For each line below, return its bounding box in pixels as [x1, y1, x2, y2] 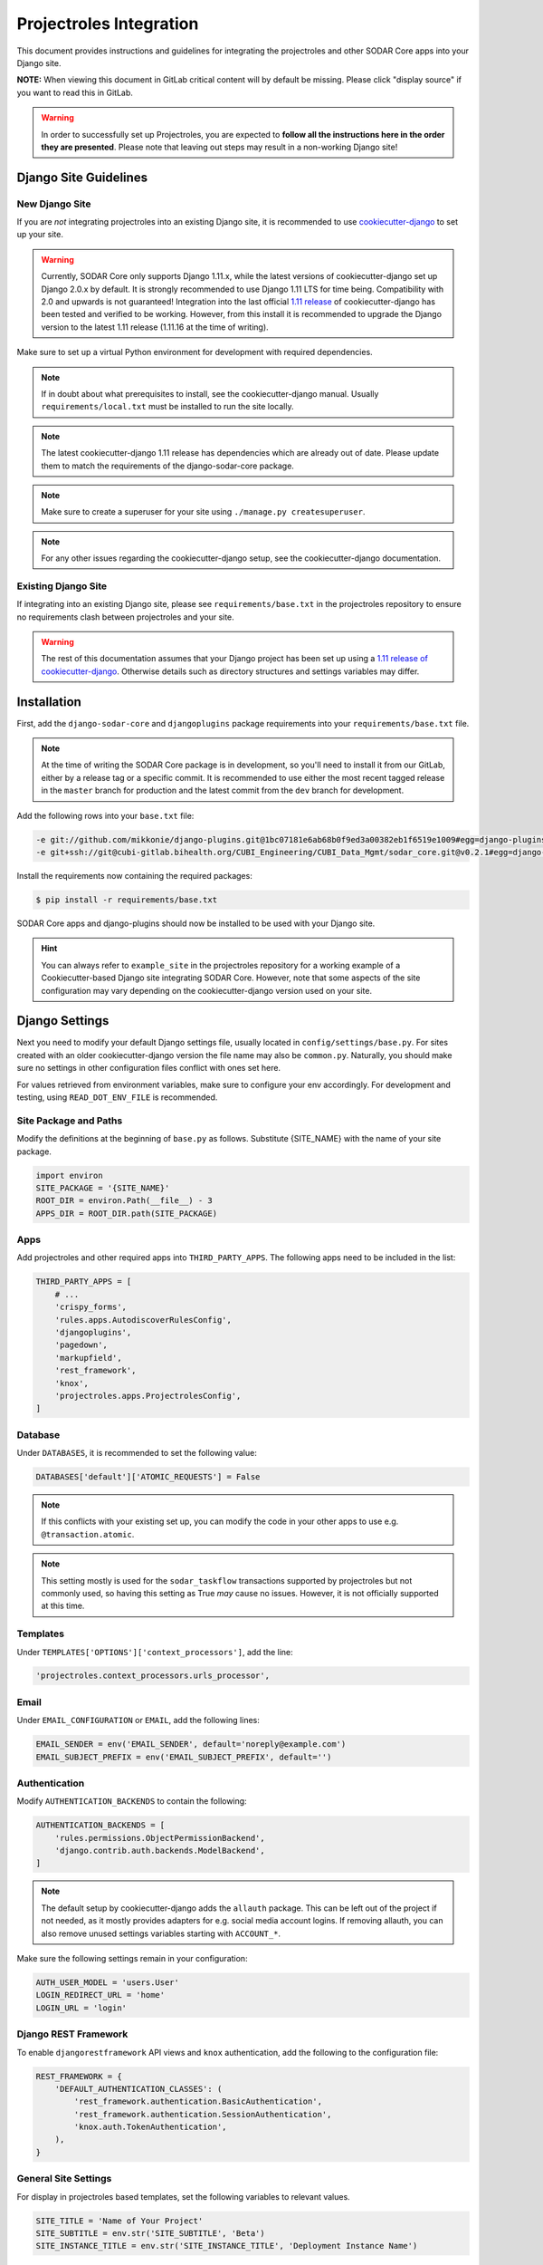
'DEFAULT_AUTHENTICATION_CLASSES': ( [54, 2084, 223, 2094]
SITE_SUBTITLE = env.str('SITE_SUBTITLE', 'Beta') [35, 2228, 266, 2238]
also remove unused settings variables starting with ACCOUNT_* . [41, 1928, 281, 1939]
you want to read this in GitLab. [16, 87, 133, 98]
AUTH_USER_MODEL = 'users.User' [35, 1978, 180, 1988]
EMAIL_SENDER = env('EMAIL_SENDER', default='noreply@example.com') [35, 1740, 347, 1749]
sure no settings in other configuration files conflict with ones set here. [16, 1063, 281, 1074]
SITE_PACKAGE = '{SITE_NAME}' [35, 1182, 170, 1193]
